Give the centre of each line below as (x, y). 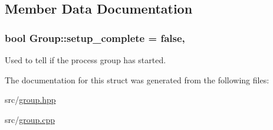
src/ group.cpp (30, 119)
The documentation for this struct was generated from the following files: (137, 79)
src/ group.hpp (30, 100)
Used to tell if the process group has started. (85, 60)
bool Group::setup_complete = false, (95, 38)
